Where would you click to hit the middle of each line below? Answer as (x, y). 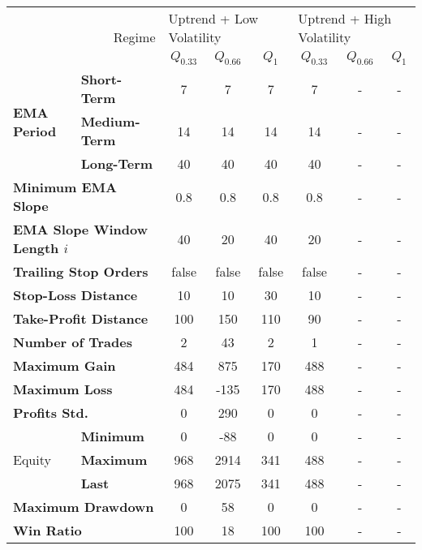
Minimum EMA (65, 187)
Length (36, 248)
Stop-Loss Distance (75, 295)
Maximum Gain (65, 366)
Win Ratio (47, 531)
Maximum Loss (63, 389)
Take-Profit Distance (81, 319)
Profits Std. (51, 413)
